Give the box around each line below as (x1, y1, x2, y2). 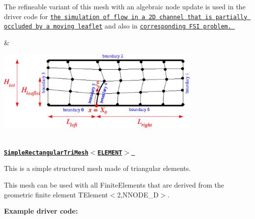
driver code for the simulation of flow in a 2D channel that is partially (4, 11, 248, 21)
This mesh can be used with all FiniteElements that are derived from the (4, 179, 225, 190)
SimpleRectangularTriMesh (4, 149, 88, 156)
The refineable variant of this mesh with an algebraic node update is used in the (4, 1, 246, 11)
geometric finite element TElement (4, 189, 108, 199)
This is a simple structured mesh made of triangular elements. (4, 163, 191, 173)
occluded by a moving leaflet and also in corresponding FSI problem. (4, 21, 231, 31)
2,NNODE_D (117, 189, 159, 199)
